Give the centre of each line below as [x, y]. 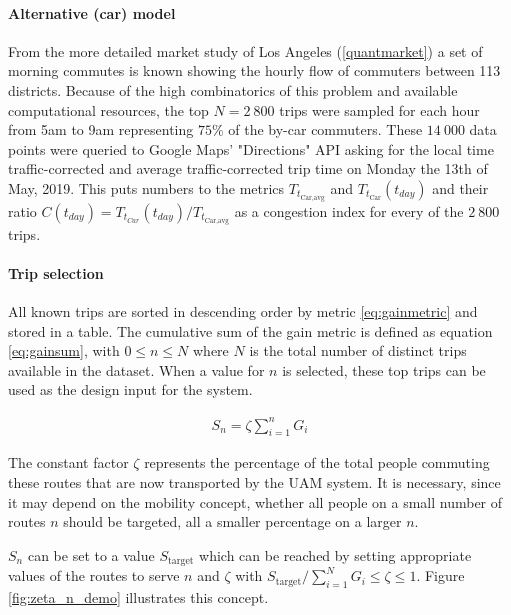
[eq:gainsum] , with [64, 350]
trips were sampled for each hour [379, 109]
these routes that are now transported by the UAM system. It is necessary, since [254, 481]
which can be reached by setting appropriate [335, 554]
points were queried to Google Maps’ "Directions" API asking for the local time [251, 148]
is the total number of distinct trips [358, 350]
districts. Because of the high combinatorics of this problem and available [233, 89]
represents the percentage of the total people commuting [317, 462]
